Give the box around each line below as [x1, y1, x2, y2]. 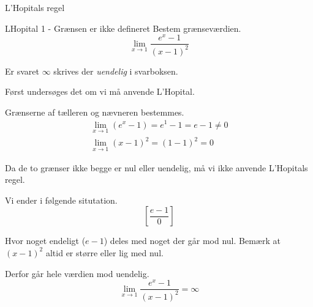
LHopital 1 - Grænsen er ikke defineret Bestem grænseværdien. [5, 21, 241, 34]
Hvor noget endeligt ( [5, 234, 86, 247]
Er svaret [5, 64, 39, 77]
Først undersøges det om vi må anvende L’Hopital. [5, 85, 195, 98]
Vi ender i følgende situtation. [5, 193, 118, 206]
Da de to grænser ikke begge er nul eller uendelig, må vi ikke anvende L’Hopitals [5, 161, 308, 174]
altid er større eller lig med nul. [45, 246, 164, 259]
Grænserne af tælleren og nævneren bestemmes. [5, 105, 184, 118]
